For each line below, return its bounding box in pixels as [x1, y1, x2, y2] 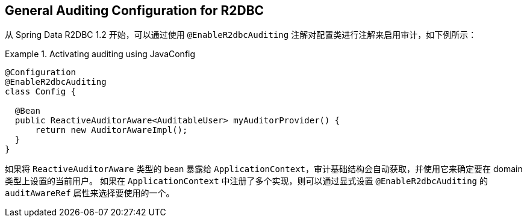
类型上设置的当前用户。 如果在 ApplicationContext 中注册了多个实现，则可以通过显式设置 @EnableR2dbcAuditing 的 [5, 176, 488, 187]
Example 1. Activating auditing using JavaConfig [5, 49, 196, 60]
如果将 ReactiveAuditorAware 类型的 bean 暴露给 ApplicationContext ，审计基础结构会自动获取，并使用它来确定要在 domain [5, 164, 523, 174]
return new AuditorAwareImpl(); [35, 125, 188, 135]
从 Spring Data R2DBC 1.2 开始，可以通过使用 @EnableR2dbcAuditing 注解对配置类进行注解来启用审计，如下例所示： [5, 29, 477, 40]
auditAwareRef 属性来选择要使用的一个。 [5, 188, 175, 199]
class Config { [5, 87, 76, 97]
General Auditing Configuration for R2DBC [5, 3, 264, 18]
